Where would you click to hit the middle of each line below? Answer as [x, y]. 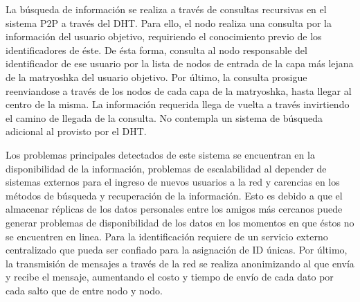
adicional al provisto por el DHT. [76, 131]
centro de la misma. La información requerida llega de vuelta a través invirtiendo [178, 104]
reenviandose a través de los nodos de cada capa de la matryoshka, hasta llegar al [179, 90]
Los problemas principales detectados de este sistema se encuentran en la [160, 154]
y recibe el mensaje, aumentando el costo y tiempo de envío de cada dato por [170, 277]
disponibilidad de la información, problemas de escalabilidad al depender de [166, 168]
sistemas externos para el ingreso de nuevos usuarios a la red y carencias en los [173, 182]
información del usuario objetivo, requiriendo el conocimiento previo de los [164, 36]
